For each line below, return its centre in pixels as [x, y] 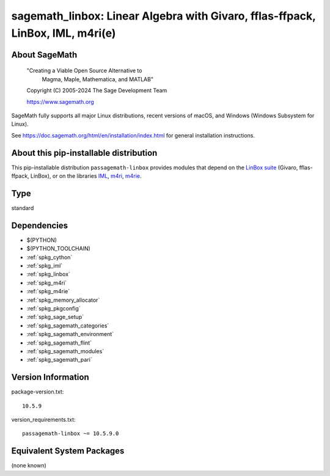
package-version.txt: [38, 392]
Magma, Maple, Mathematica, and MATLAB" [98, 79]
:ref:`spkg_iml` [45, 265]
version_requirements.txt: [43, 419]
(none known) [29, 466]
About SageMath [44, 55]
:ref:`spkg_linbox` [48, 274]
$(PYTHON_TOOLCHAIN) [59, 249]
